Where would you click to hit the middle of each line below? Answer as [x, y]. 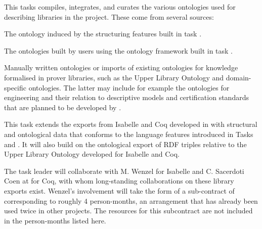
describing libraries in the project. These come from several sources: [109, 16]
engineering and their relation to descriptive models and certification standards [126, 97]
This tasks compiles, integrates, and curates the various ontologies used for [120, 7]
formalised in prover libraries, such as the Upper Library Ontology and [114, 77]
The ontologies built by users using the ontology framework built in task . [119, 50]
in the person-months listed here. [55, 220]
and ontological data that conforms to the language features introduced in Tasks [129, 134]
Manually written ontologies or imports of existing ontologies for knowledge [121, 67]
